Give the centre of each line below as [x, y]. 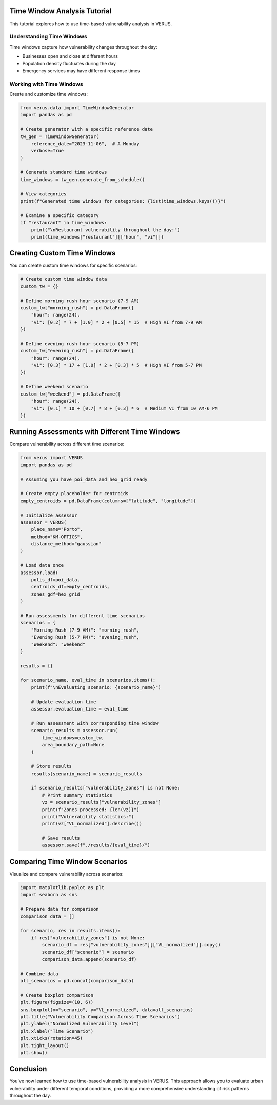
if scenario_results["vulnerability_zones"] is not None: [105, 788]
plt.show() [34, 1052]
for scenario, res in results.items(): [70, 931]
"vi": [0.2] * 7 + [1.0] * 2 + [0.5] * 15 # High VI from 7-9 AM [116, 322]
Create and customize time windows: [49, 94]
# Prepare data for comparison [60, 909]
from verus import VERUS [52, 458]
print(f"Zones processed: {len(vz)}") [91, 810]
